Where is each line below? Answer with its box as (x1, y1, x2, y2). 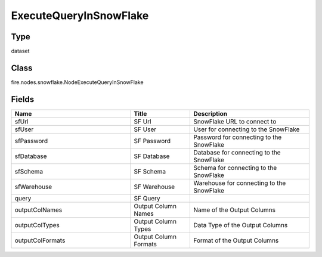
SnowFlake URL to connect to (193, 117, 277, 125)
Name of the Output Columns (193, 206, 275, 214)
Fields (11, 94, 35, 104)
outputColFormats (14, 236, 66, 244)
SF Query (134, 194, 160, 202)
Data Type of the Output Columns (193, 221, 288, 229)
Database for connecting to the (193, 148, 281, 156)
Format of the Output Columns (193, 236, 279, 244)
